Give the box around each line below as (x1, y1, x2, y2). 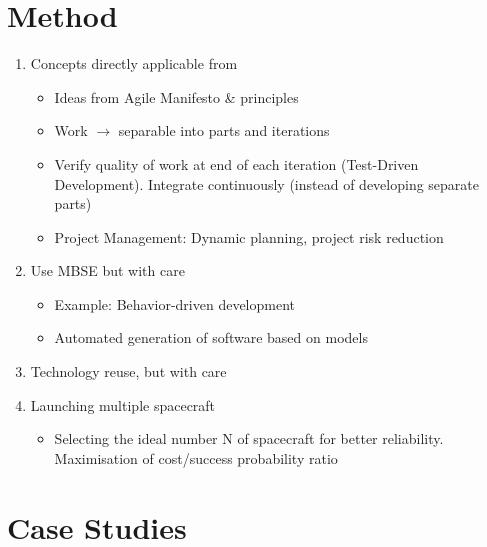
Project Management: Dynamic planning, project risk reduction (54, 226, 444, 247)
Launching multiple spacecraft (30, 394, 216, 415)
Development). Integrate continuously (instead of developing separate (54, 173, 479, 194)
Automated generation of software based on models (54, 327, 368, 348)
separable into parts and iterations (118, 120, 330, 141)
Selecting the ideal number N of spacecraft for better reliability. (54, 428, 444, 449)
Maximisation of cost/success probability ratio (54, 447, 338, 468)
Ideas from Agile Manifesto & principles (54, 86, 299, 107)
